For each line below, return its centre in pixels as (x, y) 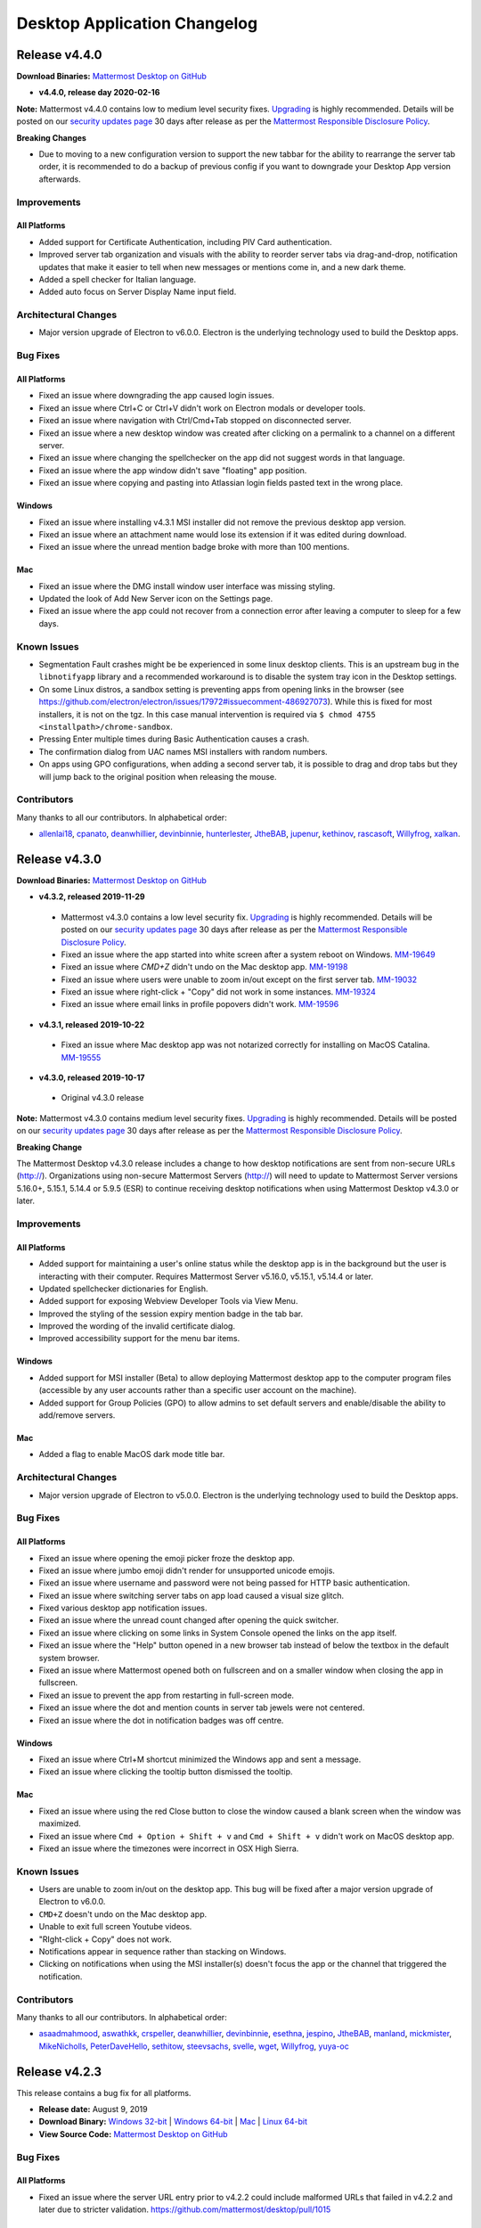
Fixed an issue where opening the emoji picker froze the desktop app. (167, 1558)
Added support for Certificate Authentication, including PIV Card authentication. (185, 242)
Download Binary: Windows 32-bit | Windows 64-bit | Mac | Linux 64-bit (173, 2122)
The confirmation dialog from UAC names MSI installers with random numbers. (183, 751)
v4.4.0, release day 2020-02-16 (99, 93)
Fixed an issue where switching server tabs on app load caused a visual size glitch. (192, 1595)
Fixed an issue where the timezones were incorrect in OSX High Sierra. (169, 1848)
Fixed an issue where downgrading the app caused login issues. (157, 396)
